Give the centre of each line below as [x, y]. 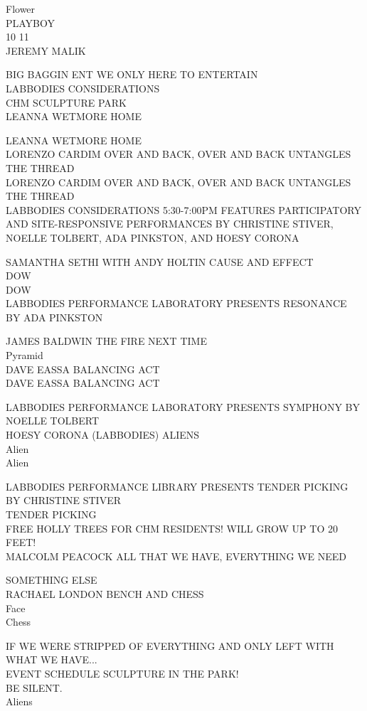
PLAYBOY [31, 22]
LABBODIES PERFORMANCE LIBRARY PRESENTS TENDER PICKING [177, 486]
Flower [21, 9]
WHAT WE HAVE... [52, 659]
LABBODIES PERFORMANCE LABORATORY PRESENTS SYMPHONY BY [183, 406]
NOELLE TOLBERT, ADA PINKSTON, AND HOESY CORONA [153, 237]
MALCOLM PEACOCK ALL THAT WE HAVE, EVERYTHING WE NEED [176, 556]
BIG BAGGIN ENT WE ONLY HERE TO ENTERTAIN [132, 74]
